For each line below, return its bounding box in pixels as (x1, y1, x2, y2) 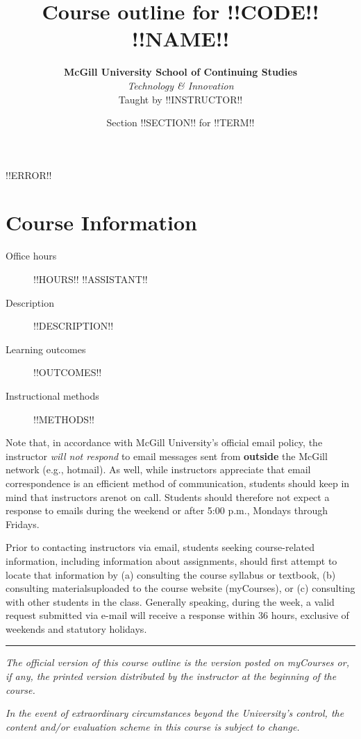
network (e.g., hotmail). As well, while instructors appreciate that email (6, 462, 311, 477)
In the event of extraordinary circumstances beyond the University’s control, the (6, 706, 344, 720)
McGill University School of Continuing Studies (64, 65, 297, 79)
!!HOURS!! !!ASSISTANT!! (33, 272, 148, 286)
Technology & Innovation (127, 78, 234, 92)
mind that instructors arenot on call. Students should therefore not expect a (6, 489, 330, 504)
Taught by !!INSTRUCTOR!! (118, 92, 243, 106)
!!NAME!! (131, 24, 230, 53)
